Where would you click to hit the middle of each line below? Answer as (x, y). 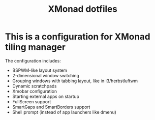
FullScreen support (31, 101)
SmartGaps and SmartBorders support (51, 107)
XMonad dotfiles (83, 9)
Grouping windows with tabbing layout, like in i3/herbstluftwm (75, 81)
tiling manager (35, 47)
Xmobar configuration (34, 91)
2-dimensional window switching (46, 75)
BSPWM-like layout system (40, 70)
